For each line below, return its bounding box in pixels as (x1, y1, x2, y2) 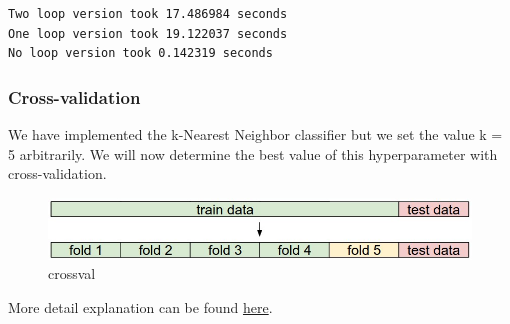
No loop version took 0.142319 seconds (8, 46, 273, 61)
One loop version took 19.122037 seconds (8, 26, 288, 41)
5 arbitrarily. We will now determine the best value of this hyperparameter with (8, 143, 498, 164)
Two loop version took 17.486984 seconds (8, 7, 288, 21)
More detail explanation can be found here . (8, 296, 273, 317)
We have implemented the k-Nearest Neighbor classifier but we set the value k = (8, 124, 503, 144)
